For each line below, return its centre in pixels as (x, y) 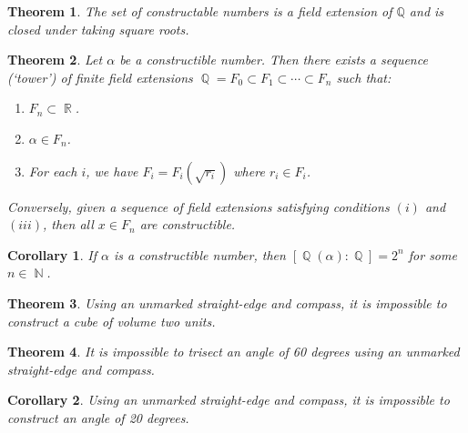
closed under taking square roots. (98, 29)
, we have (112, 171)
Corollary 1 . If (52, 254)
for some (432, 254)
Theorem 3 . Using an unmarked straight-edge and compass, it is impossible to (227, 302)
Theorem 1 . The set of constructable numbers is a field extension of (200, 11)
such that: (364, 77)
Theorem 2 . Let (55, 60)
